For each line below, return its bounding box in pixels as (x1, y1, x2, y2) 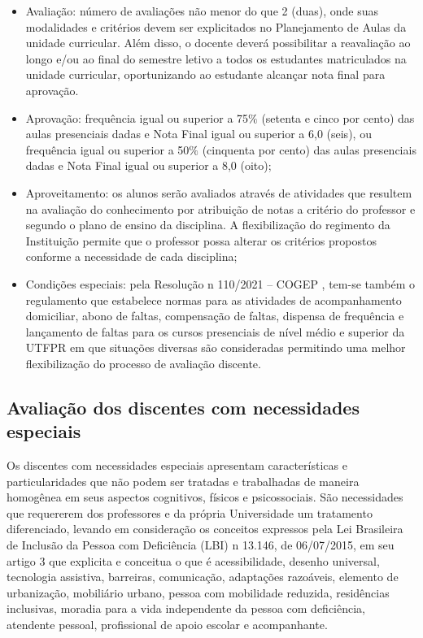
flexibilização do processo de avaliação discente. (25, 354, 261, 371)
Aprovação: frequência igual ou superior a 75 (25, 109, 249, 126)
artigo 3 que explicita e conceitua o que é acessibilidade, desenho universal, (7, 552, 380, 569)
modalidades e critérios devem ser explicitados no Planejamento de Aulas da (25, 18, 407, 35)
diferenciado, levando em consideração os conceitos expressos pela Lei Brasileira (7, 520, 403, 537)
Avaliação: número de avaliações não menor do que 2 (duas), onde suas (25, 2, 378, 19)
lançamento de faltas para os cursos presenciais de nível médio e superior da (25, 323, 405, 340)
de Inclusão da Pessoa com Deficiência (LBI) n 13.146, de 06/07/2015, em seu (7, 536, 395, 553)
